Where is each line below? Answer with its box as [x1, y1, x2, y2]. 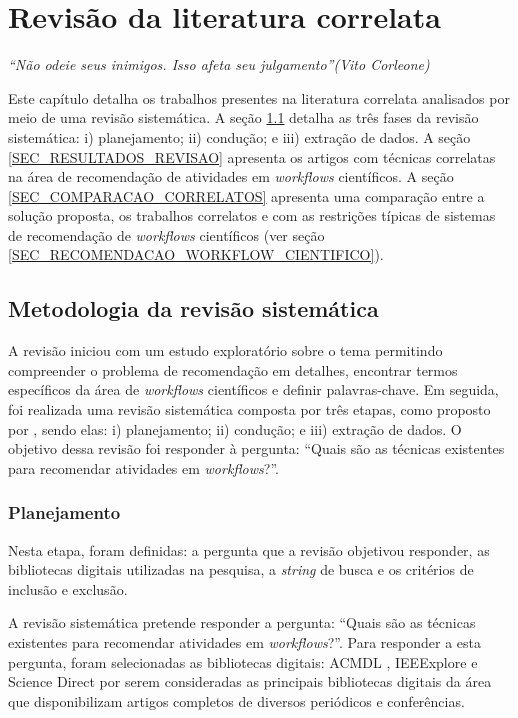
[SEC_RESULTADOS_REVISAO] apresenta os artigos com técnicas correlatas [8, 146, 496, 167]
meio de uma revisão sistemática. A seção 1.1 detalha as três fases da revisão [8, 107, 479, 128]
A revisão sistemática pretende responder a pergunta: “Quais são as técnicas [8, 612, 476, 633]
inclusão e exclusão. [8, 578, 128, 599]
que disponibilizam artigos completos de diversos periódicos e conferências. [8, 690, 465, 711]
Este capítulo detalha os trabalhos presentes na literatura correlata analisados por [8, 87, 510, 108]
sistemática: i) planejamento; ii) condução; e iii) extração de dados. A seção [8, 126, 471, 147]
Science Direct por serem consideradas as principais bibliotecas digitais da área [8, 671, 492, 692]
